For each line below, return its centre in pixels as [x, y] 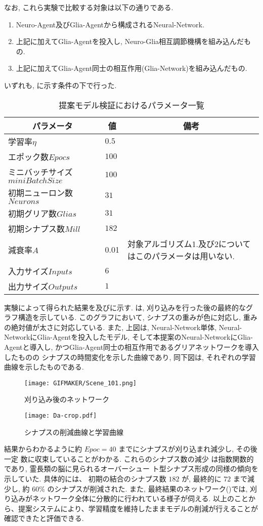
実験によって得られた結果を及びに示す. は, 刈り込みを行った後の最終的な [125, 307]
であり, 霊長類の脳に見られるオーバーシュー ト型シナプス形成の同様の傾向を [131, 469]
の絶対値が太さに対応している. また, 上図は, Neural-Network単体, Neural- [123, 327]
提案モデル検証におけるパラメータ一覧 [131, 105]
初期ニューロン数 [41, 192]
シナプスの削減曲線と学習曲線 [74, 432]
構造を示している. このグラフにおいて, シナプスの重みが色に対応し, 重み [138, 317]
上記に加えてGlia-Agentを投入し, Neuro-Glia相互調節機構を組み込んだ [130, 41]
